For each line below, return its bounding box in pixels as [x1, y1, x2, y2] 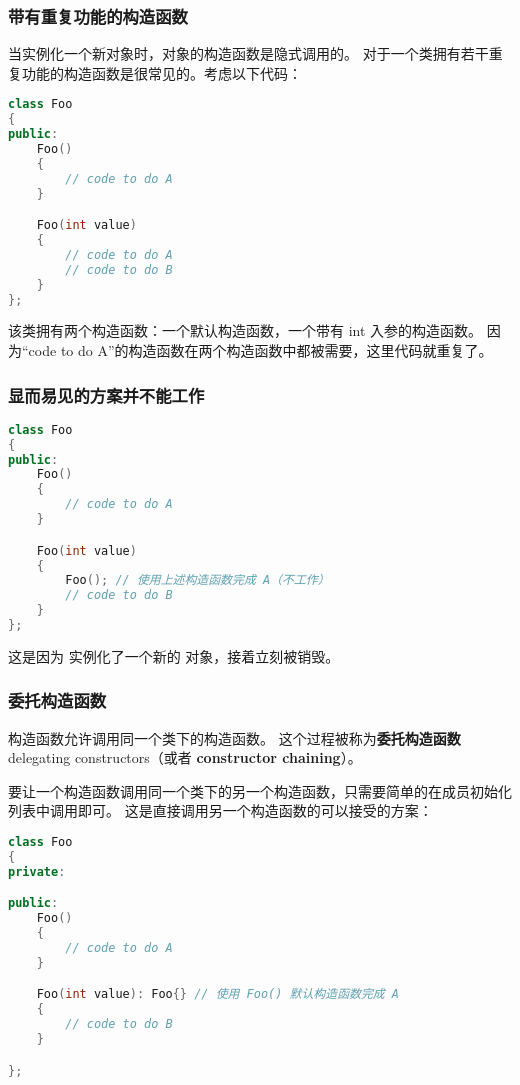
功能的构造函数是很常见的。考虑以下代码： [21, 62, 302, 83]
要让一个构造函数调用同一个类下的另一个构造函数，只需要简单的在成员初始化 [8, 780, 512, 801]
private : [8, 864, 66, 879]
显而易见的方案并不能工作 [8, 382, 205, 407]
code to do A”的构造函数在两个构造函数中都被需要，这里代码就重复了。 [28, 340, 493, 361]
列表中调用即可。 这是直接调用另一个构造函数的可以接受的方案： [8, 800, 433, 821]
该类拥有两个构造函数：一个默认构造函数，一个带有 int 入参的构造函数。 [8, 320, 483, 341]
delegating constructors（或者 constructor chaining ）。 [8, 747, 362, 768]
